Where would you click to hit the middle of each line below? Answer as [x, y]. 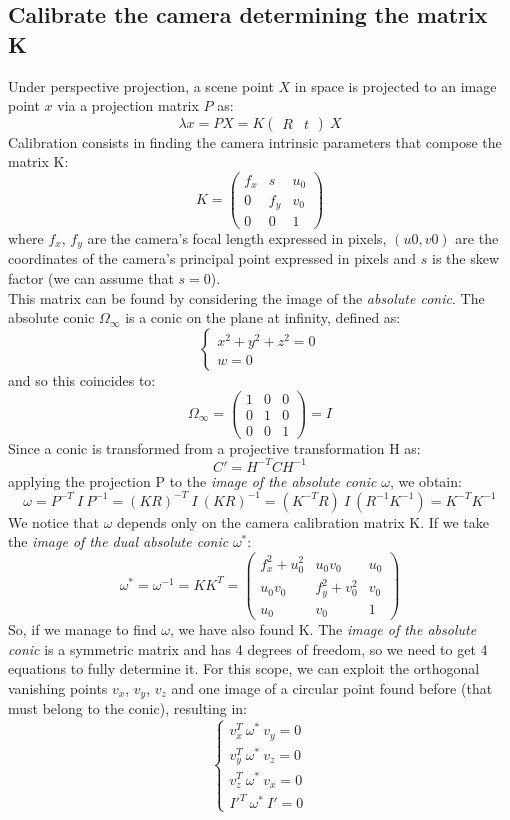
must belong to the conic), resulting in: [127, 708]
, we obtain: [425, 480]
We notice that [53, 521]
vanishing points [58, 687]
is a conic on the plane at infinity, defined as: [263, 317]
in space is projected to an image [395, 85]
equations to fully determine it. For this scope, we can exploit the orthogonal [244, 668]
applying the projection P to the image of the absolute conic [192, 480]
